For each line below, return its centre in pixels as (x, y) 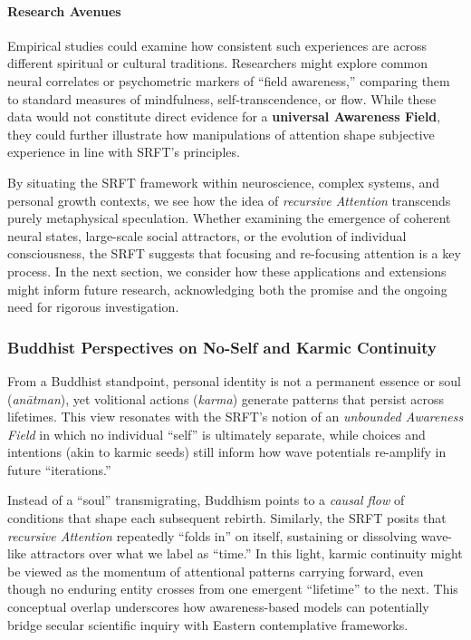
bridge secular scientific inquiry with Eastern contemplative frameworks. (208, 624)
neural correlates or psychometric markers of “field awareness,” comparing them (229, 80)
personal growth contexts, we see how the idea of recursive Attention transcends (229, 200)
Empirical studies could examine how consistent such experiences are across (217, 45)
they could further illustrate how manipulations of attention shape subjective (221, 134)
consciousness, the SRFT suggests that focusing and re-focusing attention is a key (234, 253)
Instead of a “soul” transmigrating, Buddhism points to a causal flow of (206, 500)
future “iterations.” (59, 469)
